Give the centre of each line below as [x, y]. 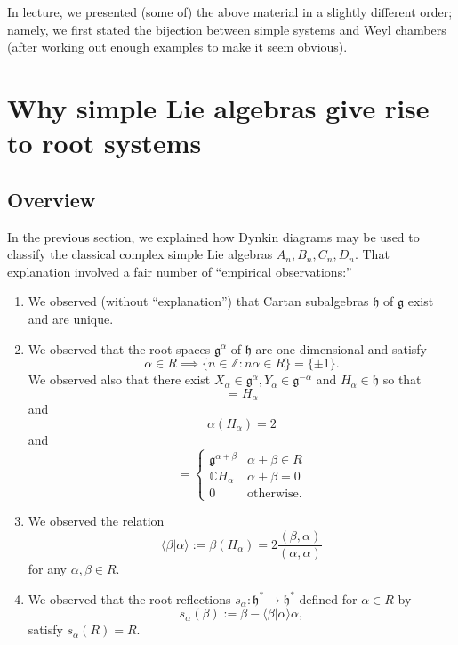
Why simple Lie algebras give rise [218, 107]
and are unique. [71, 318]
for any [48, 569]
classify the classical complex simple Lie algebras [140, 254]
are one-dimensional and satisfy [341, 348]
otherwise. [275, 494]
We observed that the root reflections [129, 598]
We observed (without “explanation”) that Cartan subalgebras [198, 301]
